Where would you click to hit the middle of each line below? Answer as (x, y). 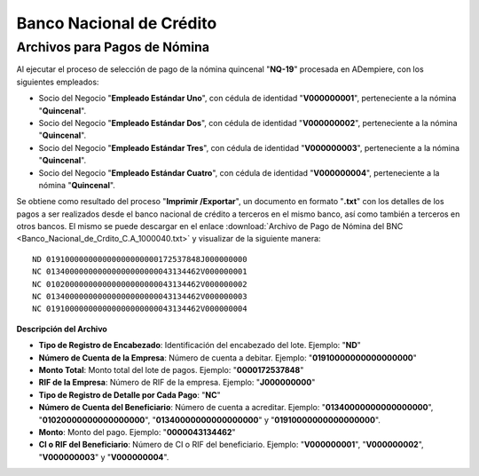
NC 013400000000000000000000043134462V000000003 (140, 297)
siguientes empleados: (58, 82)
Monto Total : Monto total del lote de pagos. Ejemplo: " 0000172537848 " (171, 369)
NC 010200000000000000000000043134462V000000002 (140, 284)
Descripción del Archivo (62, 329)
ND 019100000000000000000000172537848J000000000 (140, 259)
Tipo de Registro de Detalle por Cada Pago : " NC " (130, 394)
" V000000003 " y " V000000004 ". (104, 456)
